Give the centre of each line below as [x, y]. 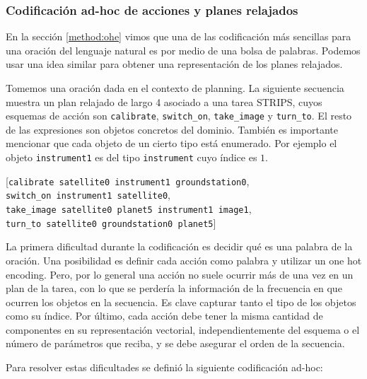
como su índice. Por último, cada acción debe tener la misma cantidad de [164, 316]
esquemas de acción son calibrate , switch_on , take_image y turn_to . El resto [179, 116]
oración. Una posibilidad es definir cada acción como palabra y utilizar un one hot [184, 260]
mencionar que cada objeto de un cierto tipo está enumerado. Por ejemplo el [171, 143]
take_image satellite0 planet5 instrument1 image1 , [129, 209]
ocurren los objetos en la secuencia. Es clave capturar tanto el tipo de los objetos [181, 302]
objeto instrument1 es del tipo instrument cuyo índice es [132, 157]
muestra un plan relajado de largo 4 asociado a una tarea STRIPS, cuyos [164, 101]
